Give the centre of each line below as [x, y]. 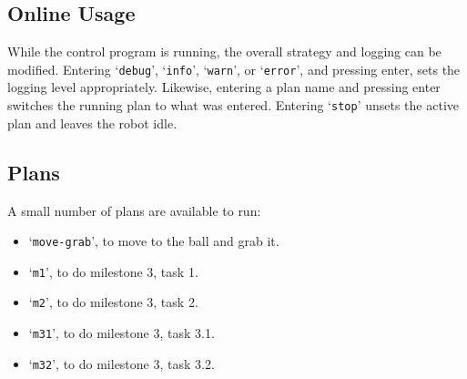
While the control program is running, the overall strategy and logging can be [224, 51]
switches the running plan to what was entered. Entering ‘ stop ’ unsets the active [233, 105]
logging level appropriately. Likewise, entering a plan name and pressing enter [224, 87]
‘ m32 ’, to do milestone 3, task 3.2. [122, 363]
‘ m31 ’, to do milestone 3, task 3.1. [122, 333]
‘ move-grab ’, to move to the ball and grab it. [154, 241]
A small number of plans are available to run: [134, 210]
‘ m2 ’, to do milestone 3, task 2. [113, 302]
